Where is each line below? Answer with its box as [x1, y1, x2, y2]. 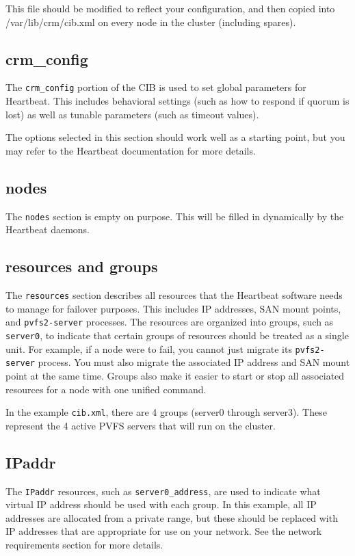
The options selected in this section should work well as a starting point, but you [5, 130, 345, 144]
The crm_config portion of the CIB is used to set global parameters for [5, 80, 306, 94]
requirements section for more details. [5, 538, 163, 552]
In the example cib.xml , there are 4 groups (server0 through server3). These [5, 405, 327, 419]
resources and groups [5, 256, 158, 277]
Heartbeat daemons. [5, 222, 90, 237]
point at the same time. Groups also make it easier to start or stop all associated [5, 368, 345, 382]
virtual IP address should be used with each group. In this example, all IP [5, 497, 317, 512]
